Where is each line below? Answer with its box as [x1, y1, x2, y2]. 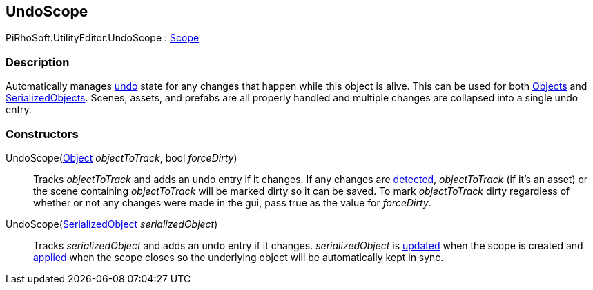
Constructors [6, 126, 79, 141]
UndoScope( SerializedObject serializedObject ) [6, 217, 218, 230]
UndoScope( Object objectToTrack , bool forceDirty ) [6, 151, 237, 164]
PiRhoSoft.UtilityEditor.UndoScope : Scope [6, 32, 200, 44]
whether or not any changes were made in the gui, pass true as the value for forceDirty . [33, 196, 431, 209]
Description [6, 55, 70, 69]
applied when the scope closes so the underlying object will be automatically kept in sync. [33, 251, 444, 263]
